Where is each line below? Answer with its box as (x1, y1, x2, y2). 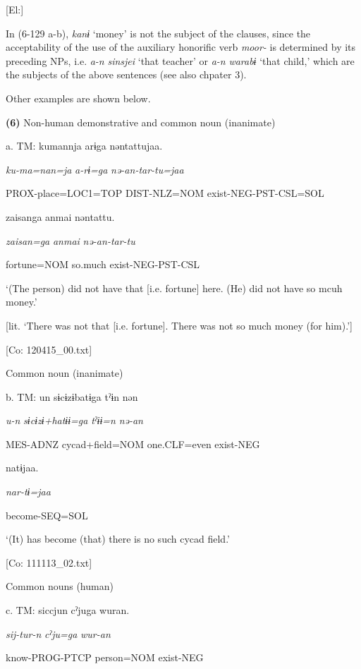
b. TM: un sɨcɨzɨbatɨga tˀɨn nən (6, 389, 138, 404)
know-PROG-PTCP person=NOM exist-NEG (6, 650, 204, 665)
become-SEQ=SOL (6, 507, 88, 522)
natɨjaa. (6, 460, 39, 475)
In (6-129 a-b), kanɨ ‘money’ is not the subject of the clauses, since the (6, 25, 311, 40)
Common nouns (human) (6, 579, 114, 593)
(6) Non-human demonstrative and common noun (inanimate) (6, 114, 276, 129)
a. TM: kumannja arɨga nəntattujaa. (6, 138, 163, 153)
